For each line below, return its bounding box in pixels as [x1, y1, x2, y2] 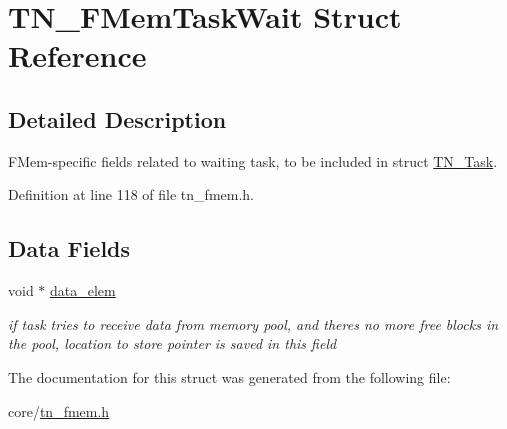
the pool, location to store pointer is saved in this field [8, 333, 337, 354]
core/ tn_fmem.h [8, 400, 110, 421]
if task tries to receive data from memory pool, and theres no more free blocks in [8, 313, 499, 334]
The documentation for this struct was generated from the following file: [8, 366, 451, 387]
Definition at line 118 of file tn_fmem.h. [8, 184, 254, 205]
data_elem [50, 280, 116, 301]
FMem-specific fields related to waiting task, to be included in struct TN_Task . [8, 150, 498, 171]
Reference [8, 35, 147, 76]
